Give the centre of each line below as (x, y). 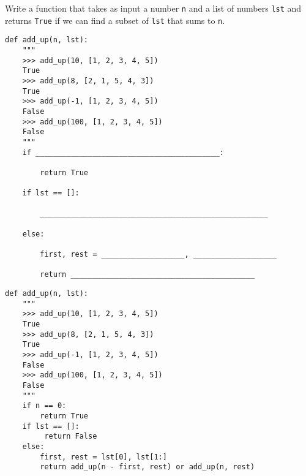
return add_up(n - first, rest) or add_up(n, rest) (147, 467)
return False (71, 436)
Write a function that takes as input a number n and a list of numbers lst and (153, 8)
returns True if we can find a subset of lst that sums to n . (115, 20)
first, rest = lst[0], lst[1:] (103, 457)
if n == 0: (44, 406)
